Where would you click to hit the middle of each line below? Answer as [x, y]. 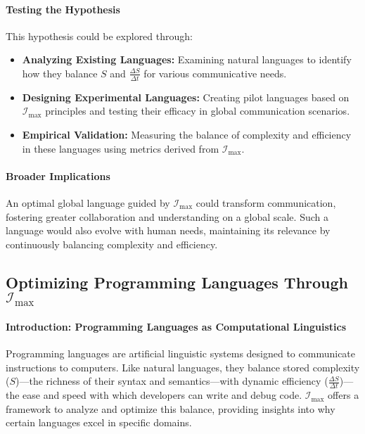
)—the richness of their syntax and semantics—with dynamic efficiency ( [172, 381]
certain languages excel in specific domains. [99, 422]
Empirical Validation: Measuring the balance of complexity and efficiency [187, 134]
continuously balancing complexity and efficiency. [112, 244]
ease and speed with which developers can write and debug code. [162, 395]
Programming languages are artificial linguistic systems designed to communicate [181, 353]
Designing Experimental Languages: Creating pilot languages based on [186, 97]
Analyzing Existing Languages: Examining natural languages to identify [187, 59]
